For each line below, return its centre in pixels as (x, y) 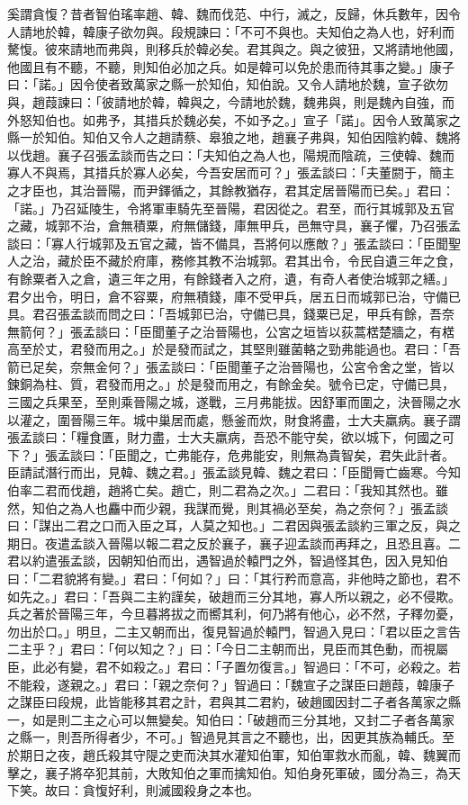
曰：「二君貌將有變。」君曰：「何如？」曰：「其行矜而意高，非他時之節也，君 (228, 578)
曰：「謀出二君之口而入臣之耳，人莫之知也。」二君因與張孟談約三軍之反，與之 (234, 525)
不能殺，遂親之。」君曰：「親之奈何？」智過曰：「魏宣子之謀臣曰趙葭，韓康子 (231, 684)
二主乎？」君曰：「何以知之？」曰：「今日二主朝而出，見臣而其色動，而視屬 (228, 649)
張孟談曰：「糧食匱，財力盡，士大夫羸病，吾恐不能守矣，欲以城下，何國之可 (231, 437)
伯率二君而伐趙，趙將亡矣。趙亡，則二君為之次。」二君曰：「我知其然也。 (221, 490)
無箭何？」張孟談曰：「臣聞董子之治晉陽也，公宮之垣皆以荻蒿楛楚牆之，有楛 (231, 331)
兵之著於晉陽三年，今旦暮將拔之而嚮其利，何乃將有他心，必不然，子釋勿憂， (234, 614)
